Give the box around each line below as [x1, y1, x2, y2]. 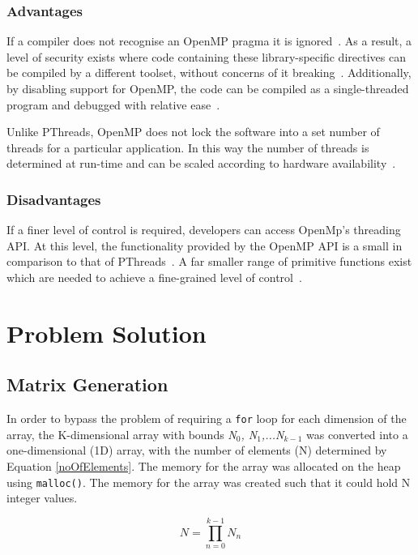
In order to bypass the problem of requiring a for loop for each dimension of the [6, 410, 407, 427]
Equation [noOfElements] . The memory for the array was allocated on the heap [6, 457, 401, 474]
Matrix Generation [6, 372, 168, 397]
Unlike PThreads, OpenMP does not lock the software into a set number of [6, 123, 380, 140]
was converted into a [305, 425, 408, 442]
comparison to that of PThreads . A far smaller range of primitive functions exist [6, 253, 412, 270]
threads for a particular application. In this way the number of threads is [6, 139, 369, 156]
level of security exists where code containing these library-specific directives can [6, 48, 406, 65]
